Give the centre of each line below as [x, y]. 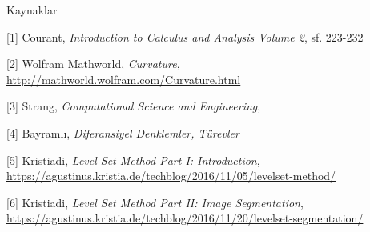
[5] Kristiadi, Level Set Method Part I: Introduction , [133, 160]
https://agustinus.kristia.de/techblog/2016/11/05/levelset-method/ [171, 176]
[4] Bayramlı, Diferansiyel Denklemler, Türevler [123, 132]
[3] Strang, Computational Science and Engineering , [134, 106]
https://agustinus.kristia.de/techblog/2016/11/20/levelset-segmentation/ [185, 218]
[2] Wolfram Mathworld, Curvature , [93, 64]
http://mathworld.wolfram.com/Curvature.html [124, 79]
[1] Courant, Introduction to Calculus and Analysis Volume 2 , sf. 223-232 [185, 36]
